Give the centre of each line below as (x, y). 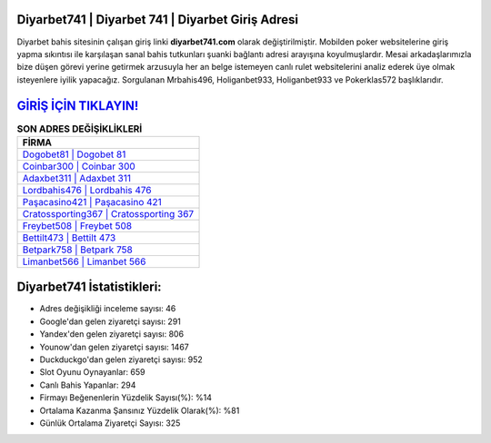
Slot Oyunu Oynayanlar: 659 (92, 372)
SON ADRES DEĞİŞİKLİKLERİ (80, 129)
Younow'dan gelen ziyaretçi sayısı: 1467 (115, 347)
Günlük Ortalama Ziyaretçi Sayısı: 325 (110, 423)
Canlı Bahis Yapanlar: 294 (88, 385)
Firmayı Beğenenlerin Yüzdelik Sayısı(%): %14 (126, 398)
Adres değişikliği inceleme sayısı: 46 (108, 309)
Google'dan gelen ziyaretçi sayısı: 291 (110, 321)
